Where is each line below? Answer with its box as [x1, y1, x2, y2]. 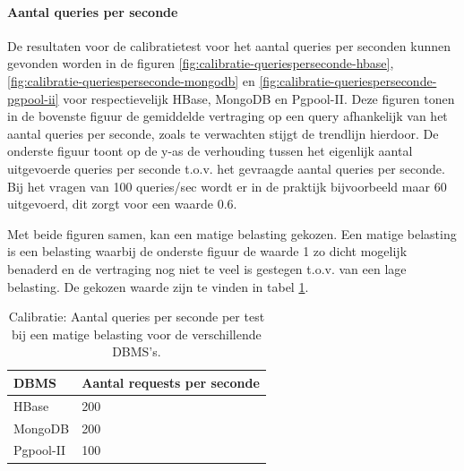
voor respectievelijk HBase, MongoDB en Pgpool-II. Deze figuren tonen [63, 89, 455, 107]
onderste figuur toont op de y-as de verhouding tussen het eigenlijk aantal [7, 141, 413, 160]
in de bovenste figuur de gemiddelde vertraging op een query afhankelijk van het [7, 107, 448, 125]
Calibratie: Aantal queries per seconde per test [8, 307, 265, 326]
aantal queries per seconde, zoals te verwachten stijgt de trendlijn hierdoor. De [7, 124, 439, 142]
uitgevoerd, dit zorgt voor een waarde [7, 194, 213, 213]
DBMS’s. [112, 342, 161, 361]
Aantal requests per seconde [82, 373, 260, 391]
